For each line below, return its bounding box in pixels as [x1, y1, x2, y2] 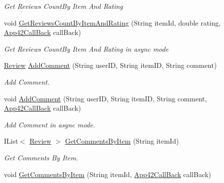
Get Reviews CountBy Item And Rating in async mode [4, 43, 169, 54]
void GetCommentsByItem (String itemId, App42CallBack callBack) [4, 169, 211, 179]
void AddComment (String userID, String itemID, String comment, [4, 93, 207, 103]
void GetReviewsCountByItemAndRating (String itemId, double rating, [4, 17, 221, 28]
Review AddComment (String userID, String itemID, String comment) [4, 60, 217, 70]
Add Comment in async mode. [4, 119, 96, 129]
